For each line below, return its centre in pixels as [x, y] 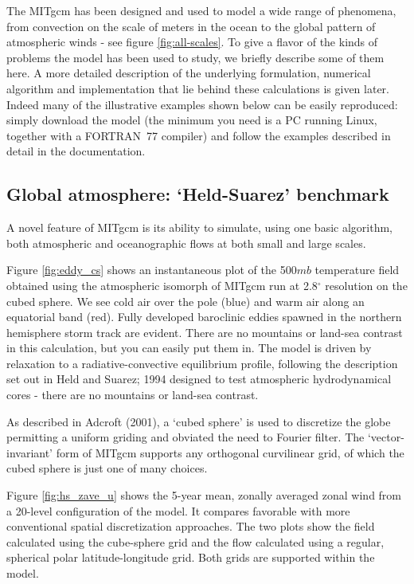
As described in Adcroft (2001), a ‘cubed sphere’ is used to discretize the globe [199, 421]
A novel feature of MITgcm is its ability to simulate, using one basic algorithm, [200, 227]
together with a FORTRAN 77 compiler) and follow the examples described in [199, 135]
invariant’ [30, 452]
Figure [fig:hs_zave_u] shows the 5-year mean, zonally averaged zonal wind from [204, 495]
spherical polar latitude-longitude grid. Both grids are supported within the [191, 557]
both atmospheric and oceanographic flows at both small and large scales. [186, 243]
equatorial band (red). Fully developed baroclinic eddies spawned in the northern [204, 317]
